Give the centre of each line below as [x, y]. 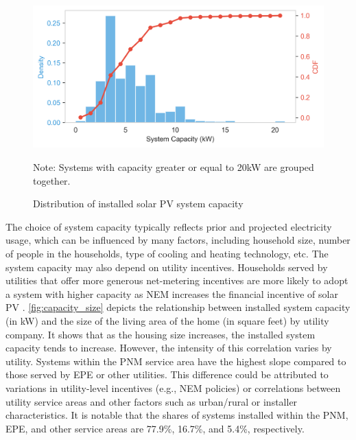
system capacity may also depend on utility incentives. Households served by [167, 267]
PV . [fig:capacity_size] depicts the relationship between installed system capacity [178, 307]
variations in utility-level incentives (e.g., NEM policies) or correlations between [173, 387]
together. [52, 180]
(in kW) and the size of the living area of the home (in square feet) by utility [167, 320]
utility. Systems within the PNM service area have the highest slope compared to [176, 361]
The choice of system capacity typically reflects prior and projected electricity [169, 226]
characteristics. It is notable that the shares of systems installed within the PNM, [177, 415]
